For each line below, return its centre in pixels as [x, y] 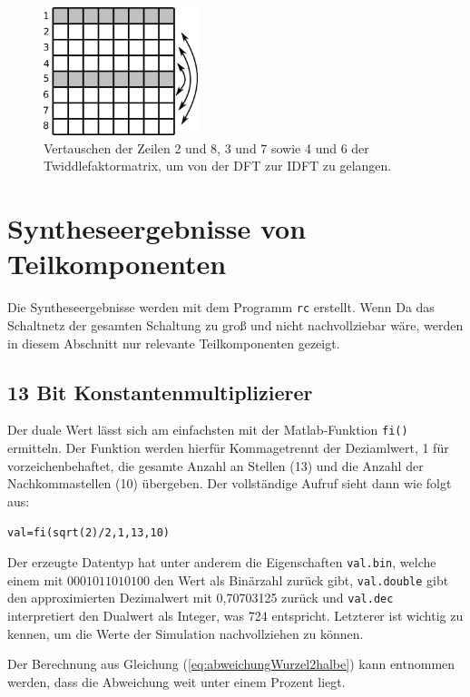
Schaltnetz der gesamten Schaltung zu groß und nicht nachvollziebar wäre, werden [235, 325]
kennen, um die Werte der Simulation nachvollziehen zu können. [186, 633]
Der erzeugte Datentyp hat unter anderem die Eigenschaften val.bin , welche [222, 562]
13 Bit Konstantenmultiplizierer [160, 392]
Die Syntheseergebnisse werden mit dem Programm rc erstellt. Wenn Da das [221, 307]
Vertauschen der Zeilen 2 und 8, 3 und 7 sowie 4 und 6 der [206, 147]
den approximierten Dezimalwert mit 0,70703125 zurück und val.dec [201, 598]
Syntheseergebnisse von [157, 228]
